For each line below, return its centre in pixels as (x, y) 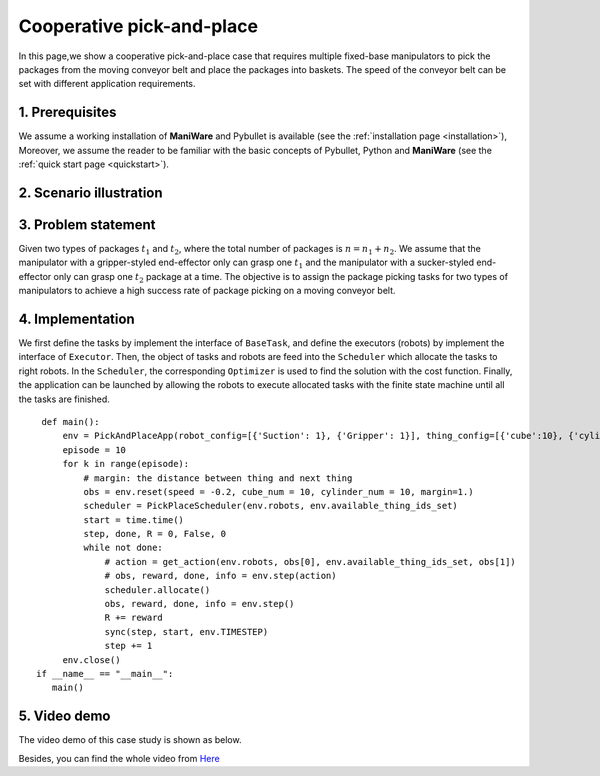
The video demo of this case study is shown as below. (130, 740)
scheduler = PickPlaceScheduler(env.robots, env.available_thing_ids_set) (271, 506)
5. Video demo (64, 716)
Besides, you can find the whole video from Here (119, 758)
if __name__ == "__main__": (105, 673)
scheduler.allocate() (157, 589)
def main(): (70, 421)
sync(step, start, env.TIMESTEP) (186, 631)
